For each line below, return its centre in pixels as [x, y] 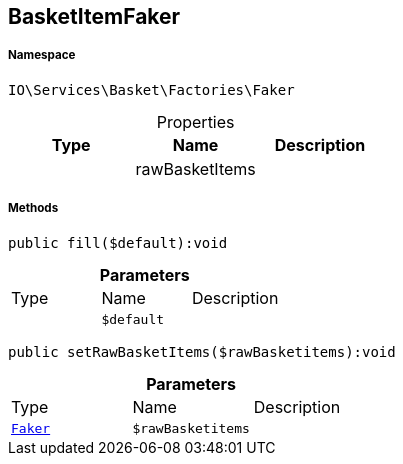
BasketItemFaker [94, 16]
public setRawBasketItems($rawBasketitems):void [202, 351]
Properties [195, 121]
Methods [33, 208]
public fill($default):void [118, 242]
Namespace [42, 55]
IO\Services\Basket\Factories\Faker [151, 89]
